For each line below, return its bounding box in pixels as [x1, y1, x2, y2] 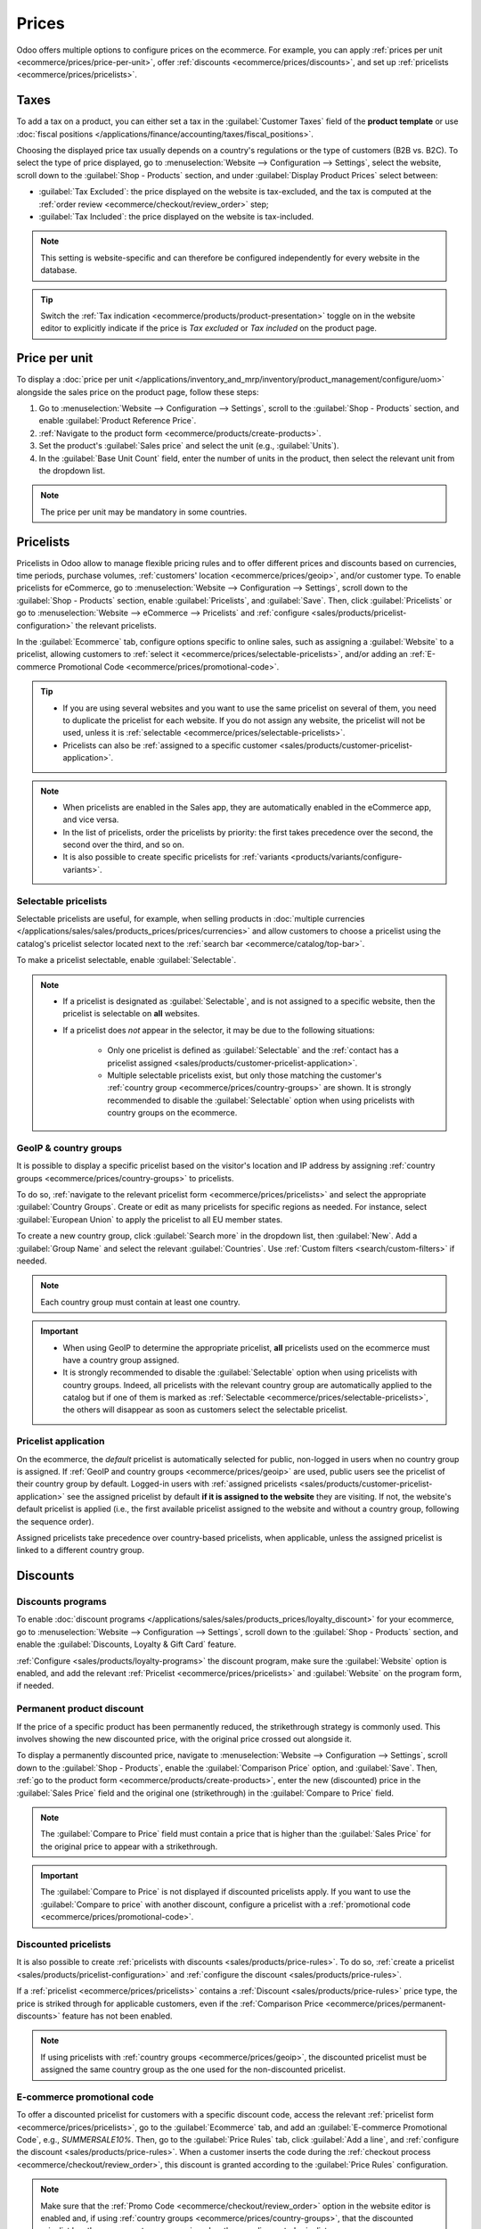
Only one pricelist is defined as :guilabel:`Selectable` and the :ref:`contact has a [107, 1045, 399, 1056]
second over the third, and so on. [62, 839, 184, 851]
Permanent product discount [16, 1703, 144, 1715]
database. [40, 265, 77, 276]
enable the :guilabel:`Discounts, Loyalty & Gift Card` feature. [16, 1639, 237, 1649]
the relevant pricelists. [75, 620, 158, 630]
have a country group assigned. [62, 1354, 180, 1365]
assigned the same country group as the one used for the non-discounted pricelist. [40, 2064, 346, 2075]
